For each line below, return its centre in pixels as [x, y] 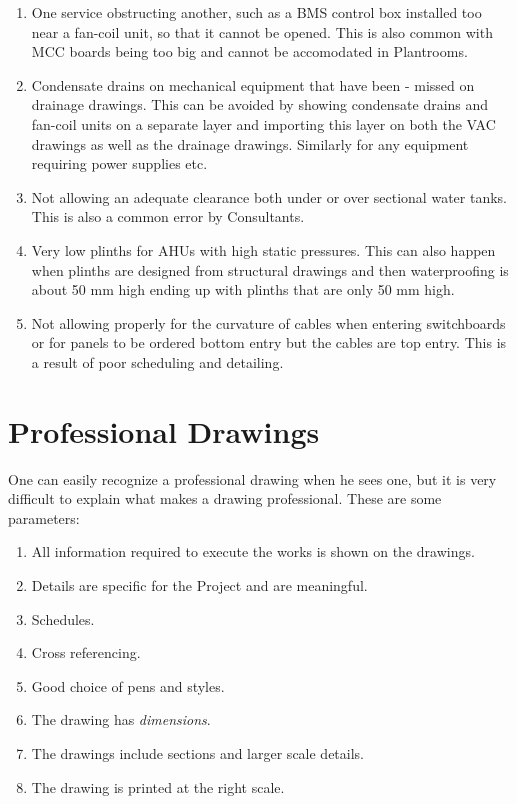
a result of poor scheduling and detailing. [157, 361]
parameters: [44, 517]
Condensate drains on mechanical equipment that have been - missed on [253, 84]
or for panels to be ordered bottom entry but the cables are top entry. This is [269, 342]
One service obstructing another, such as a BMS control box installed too [256, 12]
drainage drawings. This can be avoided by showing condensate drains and [260, 104]
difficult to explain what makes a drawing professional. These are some [225, 498]
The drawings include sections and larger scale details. [198, 752]
